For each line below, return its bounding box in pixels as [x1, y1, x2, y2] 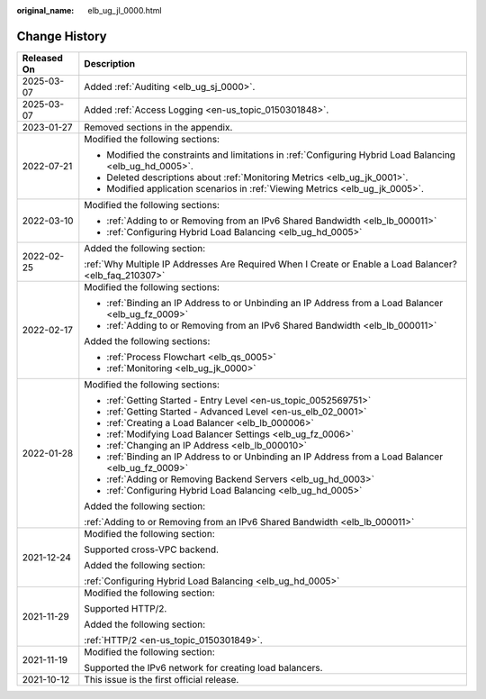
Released [22, 51, 63, 64]
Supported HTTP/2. [84, 602, 167, 614]
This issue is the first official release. [84, 673, 239, 685]
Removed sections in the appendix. [84, 121, 233, 133]
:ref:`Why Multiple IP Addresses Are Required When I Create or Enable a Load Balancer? [84, 258, 458, 270]
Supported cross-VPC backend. [84, 543, 220, 556]
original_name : [16, 5, 75, 15]
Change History [16, 28, 107, 44]
